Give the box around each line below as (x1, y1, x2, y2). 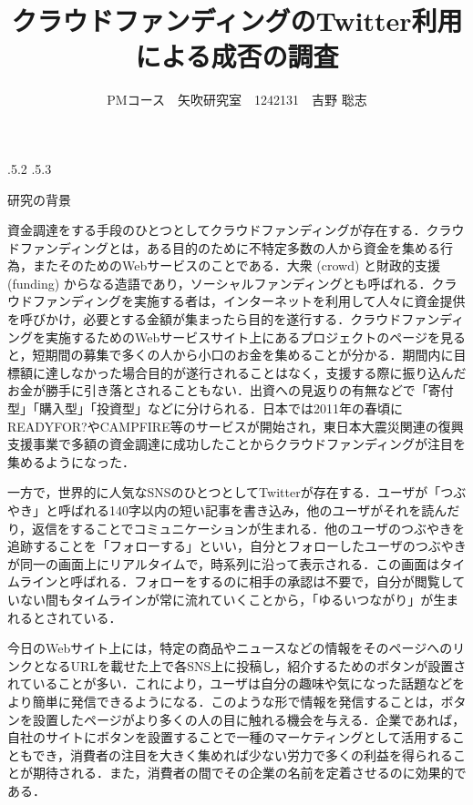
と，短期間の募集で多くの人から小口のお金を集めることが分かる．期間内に (7, 345, 454, 364)
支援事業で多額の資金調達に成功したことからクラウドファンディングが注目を (7, 434, 467, 453)
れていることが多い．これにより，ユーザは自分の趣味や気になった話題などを (7, 674, 466, 693)
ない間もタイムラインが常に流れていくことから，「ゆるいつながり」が (19, 589, 434, 608)
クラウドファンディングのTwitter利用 (11, 2, 463, 39)
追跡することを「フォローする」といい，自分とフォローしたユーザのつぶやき (7, 536, 467, 555)
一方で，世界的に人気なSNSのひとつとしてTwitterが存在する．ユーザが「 (7, 483, 441, 502)
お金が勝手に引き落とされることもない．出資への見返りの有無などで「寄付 (7, 381, 454, 400)
